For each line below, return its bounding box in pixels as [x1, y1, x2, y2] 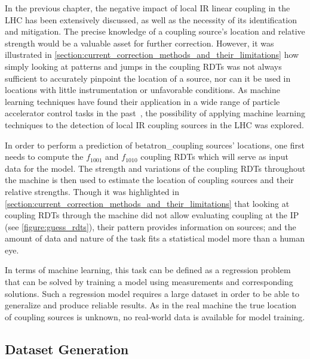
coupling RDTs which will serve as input [140, 150, 288, 163]
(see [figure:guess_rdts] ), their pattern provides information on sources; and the [5, 220, 296, 233]
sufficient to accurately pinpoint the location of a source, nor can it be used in [5, 72, 291, 84]
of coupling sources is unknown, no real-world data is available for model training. [5, 310, 305, 323]
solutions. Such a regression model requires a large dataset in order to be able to [5, 287, 300, 299]
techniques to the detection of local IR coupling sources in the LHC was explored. [5, 118, 304, 131]
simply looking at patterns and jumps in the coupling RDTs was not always [5, 60, 282, 72]
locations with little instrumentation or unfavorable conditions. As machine [5, 83, 280, 96]
